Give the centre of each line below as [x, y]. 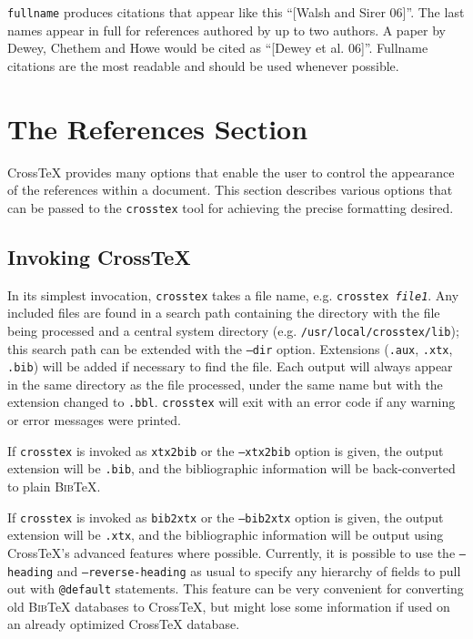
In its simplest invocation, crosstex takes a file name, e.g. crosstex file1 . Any [233, 294]
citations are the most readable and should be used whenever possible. [203, 65]
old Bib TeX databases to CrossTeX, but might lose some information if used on [229, 606]
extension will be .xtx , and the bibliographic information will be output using [226, 535]
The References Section [158, 128]
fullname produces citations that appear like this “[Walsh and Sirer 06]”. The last [236, 12]
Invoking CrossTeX [99, 256]
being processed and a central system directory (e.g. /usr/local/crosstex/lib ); [233, 330]
